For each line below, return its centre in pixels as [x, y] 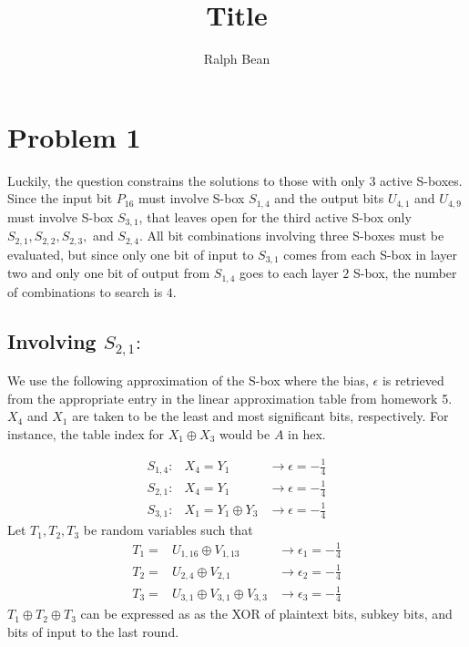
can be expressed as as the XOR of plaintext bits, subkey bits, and [266, 614]
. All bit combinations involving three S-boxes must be [291, 236]
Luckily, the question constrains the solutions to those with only [186, 180]
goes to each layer [289, 273]
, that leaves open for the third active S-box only [275, 216]
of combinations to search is [85, 291]
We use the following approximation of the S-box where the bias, [188, 380]
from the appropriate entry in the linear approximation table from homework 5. [230, 398]
